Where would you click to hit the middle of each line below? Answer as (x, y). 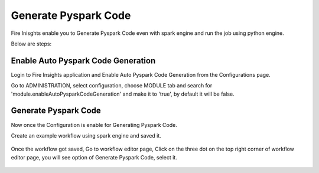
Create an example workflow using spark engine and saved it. (86, 135)
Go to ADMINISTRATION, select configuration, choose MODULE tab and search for (112, 86)
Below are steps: (31, 44)
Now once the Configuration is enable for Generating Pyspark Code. (94, 125)
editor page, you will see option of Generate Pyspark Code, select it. (94, 157)
